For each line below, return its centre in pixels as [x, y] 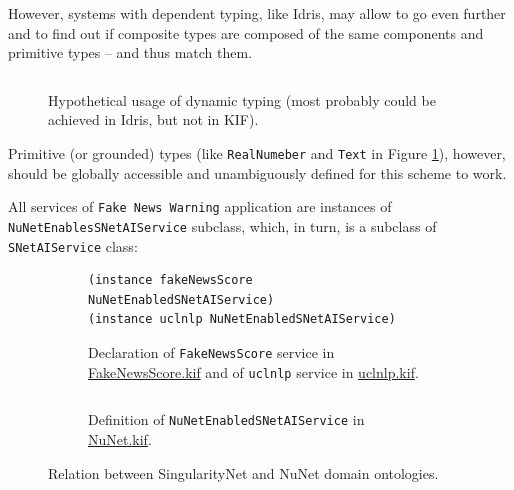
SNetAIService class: [73, 245]
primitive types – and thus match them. [130, 52]
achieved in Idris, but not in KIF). [153, 119]
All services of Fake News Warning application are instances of [200, 206]
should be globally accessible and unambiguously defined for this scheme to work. [257, 172]
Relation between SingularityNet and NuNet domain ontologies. [243, 472]
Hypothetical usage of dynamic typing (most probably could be [242, 99]
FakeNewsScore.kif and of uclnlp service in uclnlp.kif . [253, 371]
